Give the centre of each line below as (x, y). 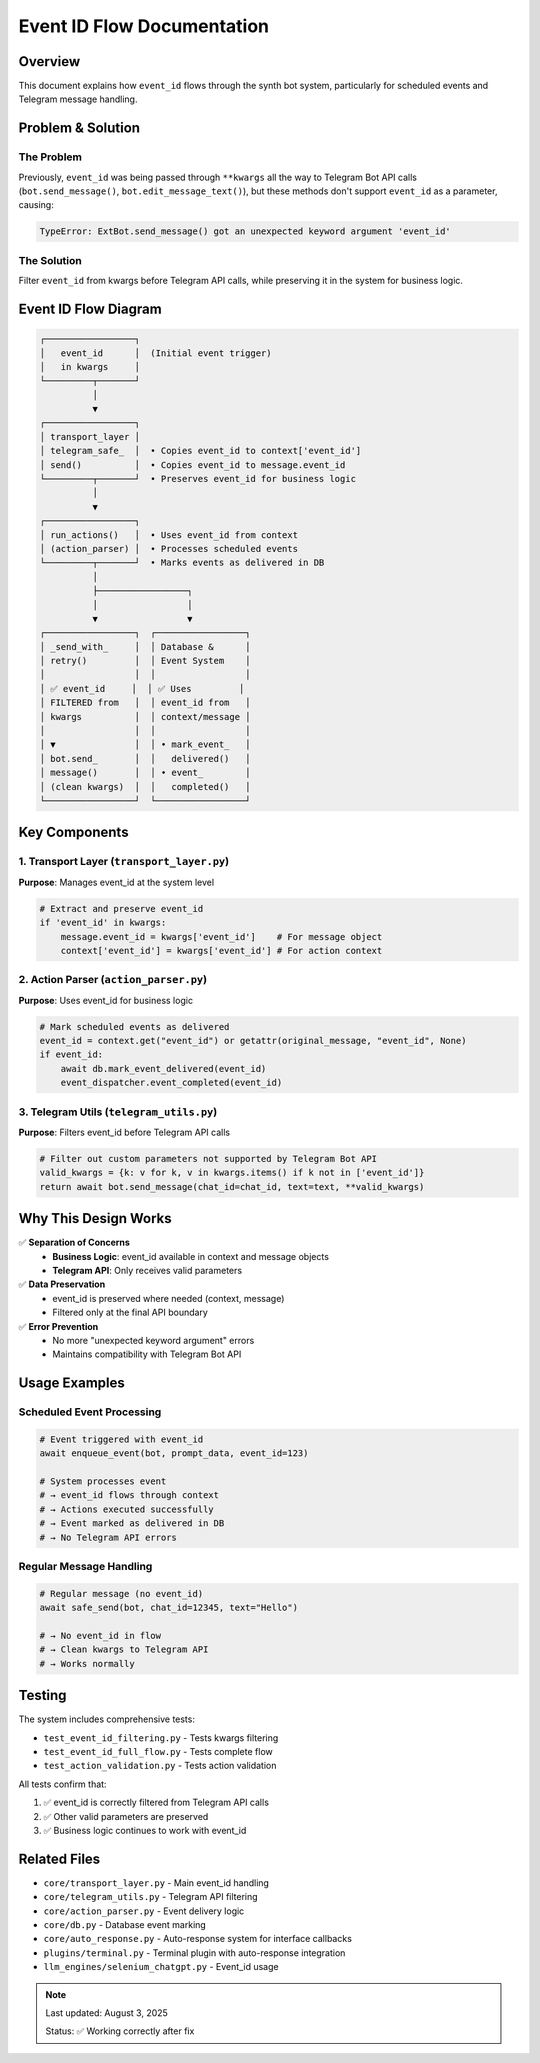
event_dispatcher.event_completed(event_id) (171, 1083)
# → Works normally (87, 1663)
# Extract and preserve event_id (121, 908)
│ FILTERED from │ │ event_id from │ (145, 703)
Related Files (59, 1858)
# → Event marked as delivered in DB (132, 1523)
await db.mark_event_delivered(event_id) (163, 1068)
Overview (49, 61)
